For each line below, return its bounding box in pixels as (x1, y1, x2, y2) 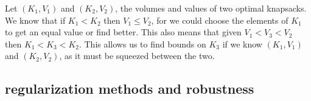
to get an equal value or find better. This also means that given (5, 26, 242, 38)
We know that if (5, 13, 66, 26)
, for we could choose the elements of (151, 13, 288, 26)
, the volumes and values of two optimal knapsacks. (115, 2, 307, 14)
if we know (222, 37, 262, 50)
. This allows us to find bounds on (79, 37, 206, 50)
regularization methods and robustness (5, 79, 254, 98)
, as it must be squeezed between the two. (59, 49, 215, 62)
